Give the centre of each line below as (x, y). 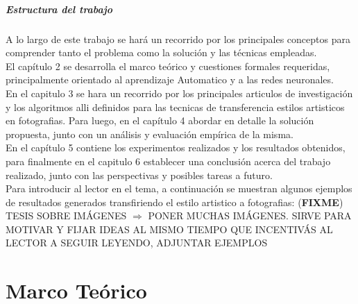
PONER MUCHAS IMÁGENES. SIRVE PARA (250, 216)
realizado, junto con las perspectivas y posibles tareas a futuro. (139, 175)
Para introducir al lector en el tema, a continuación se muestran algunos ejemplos (179, 188)
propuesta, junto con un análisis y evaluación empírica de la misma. (150, 134)
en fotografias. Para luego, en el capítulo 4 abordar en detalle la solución (160, 120)
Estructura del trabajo (59, 9)
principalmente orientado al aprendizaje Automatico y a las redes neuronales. (170, 79)
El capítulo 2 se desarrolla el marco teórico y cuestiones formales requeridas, (168, 66)
